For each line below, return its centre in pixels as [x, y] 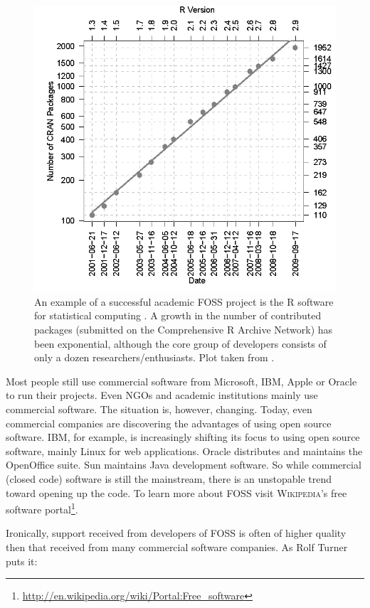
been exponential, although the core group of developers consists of [180, 343]
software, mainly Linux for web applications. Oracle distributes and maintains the [184, 450]
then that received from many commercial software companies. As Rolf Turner [177, 546]
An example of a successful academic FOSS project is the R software [184, 301]
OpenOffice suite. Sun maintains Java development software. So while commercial [184, 465]
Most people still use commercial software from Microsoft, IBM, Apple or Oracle [181, 381]
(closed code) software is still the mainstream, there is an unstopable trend [169, 478]
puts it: [22, 561]
